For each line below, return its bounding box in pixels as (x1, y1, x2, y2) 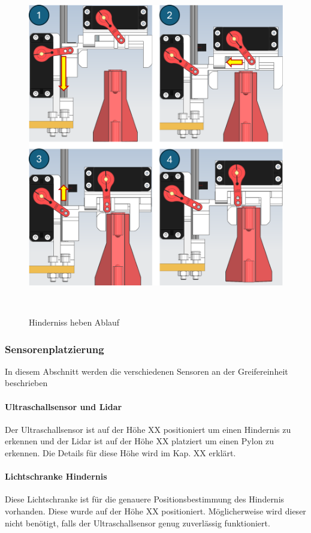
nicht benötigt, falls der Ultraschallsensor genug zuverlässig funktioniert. (5, 516, 270, 529)
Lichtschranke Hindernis (5, 470, 107, 483)
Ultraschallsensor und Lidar (5, 400, 122, 412)
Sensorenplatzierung (5, 341, 104, 356)
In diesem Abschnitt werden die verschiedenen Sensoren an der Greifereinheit (5, 365, 288, 377)
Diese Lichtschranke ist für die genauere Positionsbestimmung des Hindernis (5, 493, 285, 505)
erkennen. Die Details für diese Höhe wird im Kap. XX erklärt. (5, 447, 236, 459)
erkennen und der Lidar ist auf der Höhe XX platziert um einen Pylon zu (5, 435, 274, 447)
